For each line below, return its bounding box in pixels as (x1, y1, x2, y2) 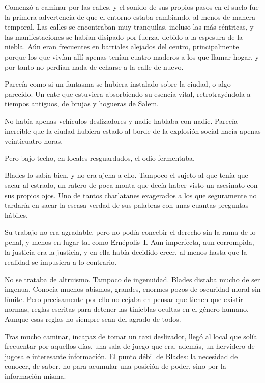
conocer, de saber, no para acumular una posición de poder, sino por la (5, 361, 226, 371)
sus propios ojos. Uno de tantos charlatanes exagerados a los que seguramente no (5, 189, 257, 200)
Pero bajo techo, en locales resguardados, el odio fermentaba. (5, 152, 195, 163)
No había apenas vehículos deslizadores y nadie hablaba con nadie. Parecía (5, 115, 238, 126)
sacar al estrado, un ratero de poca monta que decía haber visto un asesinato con (5, 179, 258, 190)
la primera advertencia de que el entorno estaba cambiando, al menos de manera (5, 11, 256, 22)
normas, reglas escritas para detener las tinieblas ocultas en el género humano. (5, 304, 249, 314)
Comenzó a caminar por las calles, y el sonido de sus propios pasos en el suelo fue (5, 2, 259, 12)
